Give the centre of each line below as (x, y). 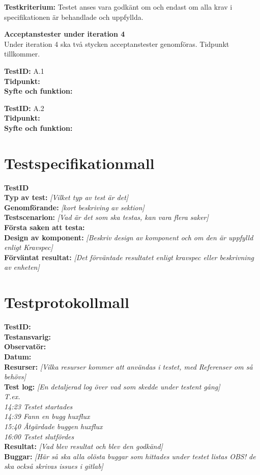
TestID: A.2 (24, 108)
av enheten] (22, 267)
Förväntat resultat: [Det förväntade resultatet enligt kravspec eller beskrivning (129, 257)
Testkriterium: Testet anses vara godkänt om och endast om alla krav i (118, 7)
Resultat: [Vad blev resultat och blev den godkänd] (83, 446)
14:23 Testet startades (38, 406)
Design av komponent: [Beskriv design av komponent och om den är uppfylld (129, 237)
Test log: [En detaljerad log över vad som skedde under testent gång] (112, 386)
